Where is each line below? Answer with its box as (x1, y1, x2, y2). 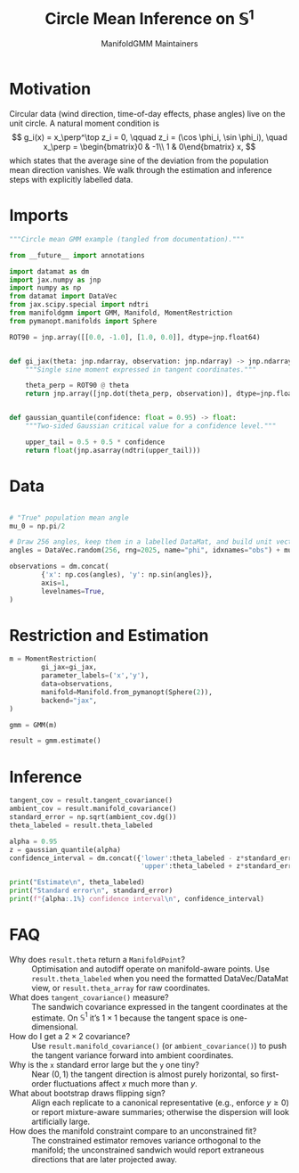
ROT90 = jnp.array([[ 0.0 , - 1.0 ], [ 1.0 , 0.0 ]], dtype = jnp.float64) (9, 332, 261, 341)
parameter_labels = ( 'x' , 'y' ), (41, 671, 149, 680)
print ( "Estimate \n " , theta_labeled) (9, 878, 145, 887)
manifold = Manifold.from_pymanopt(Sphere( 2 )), (41, 687, 214, 696)
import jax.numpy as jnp (9, 275, 101, 284)
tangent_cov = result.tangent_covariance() (9, 796, 174, 805)
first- (261, 1069, 279, 1079)
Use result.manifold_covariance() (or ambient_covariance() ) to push (31, 1040, 287, 1052)
